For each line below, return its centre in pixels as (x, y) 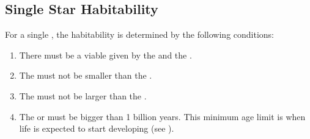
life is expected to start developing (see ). (97, 128)
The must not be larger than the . (83, 95)
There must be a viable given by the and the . (105, 55)
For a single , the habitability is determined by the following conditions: (140, 34)
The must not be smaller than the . (86, 75)
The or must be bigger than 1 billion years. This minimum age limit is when (162, 116)
